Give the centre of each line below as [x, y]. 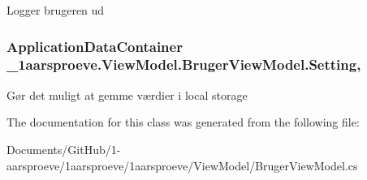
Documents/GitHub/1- [64, 149]
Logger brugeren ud [56, 10]
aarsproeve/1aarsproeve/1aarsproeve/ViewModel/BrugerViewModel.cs [182, 165]
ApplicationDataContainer [95, 46]
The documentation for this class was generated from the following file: [183, 122]
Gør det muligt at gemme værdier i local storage [127, 94]
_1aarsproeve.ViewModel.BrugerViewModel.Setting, [184, 64]
